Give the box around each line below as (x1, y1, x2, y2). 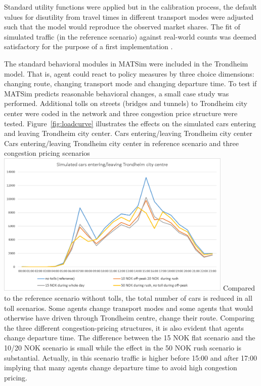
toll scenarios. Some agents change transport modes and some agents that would (4, 302, 253, 313)
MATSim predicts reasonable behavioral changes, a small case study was (4, 88, 229, 98)
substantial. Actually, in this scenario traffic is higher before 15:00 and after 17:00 (4, 352, 257, 363)
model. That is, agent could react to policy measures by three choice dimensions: (4, 68, 254, 79)
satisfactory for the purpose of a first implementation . (4, 41, 173, 52)
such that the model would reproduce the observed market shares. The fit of (4, 21, 240, 32)
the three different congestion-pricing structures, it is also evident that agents (4, 322, 244, 333)
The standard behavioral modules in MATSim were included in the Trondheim (4, 58, 248, 68)
